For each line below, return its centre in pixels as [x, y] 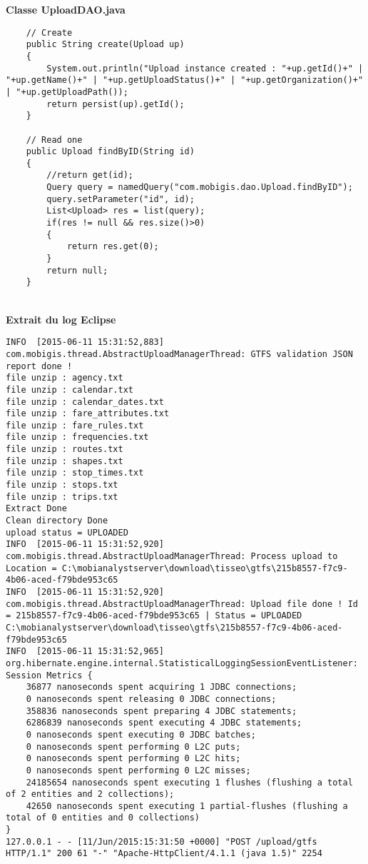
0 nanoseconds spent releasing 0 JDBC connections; [151, 699]
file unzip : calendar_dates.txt [85, 402]
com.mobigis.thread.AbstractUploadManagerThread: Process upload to [172, 557]
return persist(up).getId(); [116, 104]
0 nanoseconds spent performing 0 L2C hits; [133, 759]
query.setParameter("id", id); [121, 199]
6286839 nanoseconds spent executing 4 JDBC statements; [164, 723]
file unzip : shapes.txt [65, 461]
